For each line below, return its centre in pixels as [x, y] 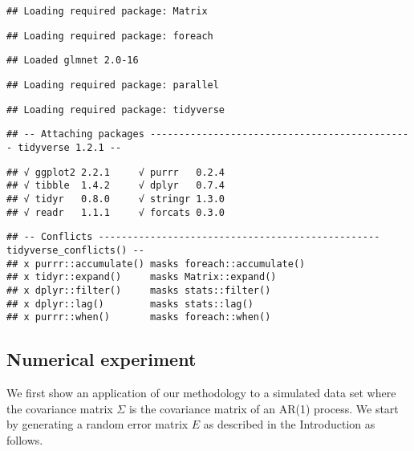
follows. [25, 439]
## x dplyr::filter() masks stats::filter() [139, 290]
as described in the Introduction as [289, 424]
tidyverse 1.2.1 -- [70, 147]
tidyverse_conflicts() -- [75, 250]
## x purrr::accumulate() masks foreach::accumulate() [156, 264]
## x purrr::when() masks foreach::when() [139, 317]
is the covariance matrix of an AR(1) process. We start [264, 408]
